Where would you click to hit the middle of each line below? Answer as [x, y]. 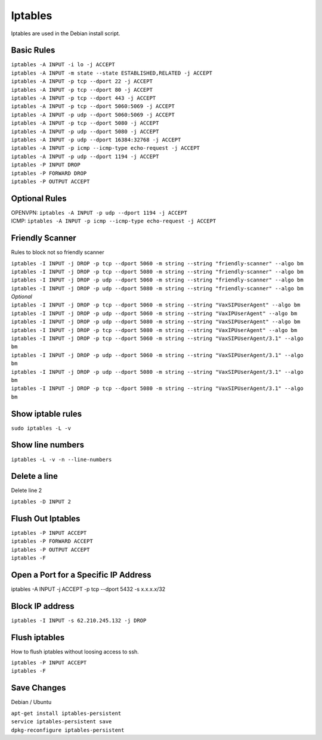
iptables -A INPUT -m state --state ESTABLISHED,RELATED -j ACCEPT [112, 73]
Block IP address [43, 606]
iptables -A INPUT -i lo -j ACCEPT [63, 65]
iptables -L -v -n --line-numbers [61, 459]
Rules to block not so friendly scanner [58, 252]
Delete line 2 [27, 490]
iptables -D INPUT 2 [41, 501]
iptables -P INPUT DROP [46, 165]
